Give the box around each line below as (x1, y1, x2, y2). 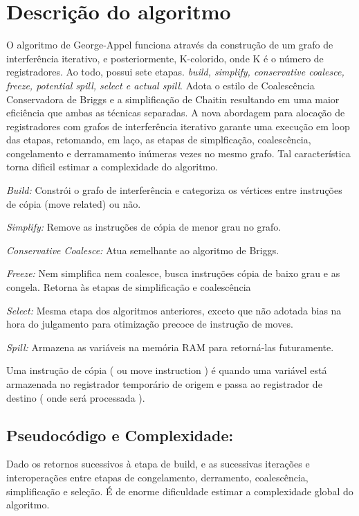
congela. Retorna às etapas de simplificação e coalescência (6, 280, 251, 294)
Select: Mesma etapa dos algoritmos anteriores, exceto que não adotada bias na (6, 303, 342, 317)
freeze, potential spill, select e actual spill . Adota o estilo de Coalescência (6, 78, 315, 92)
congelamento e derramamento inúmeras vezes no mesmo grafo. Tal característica (6, 145, 351, 160)
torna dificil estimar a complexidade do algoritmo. (6, 159, 219, 174)
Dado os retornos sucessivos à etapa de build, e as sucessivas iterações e (6, 456, 310, 471)
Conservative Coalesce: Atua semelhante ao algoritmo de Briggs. (6, 242, 279, 257)
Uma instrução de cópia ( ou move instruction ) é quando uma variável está (6, 363, 327, 377)
